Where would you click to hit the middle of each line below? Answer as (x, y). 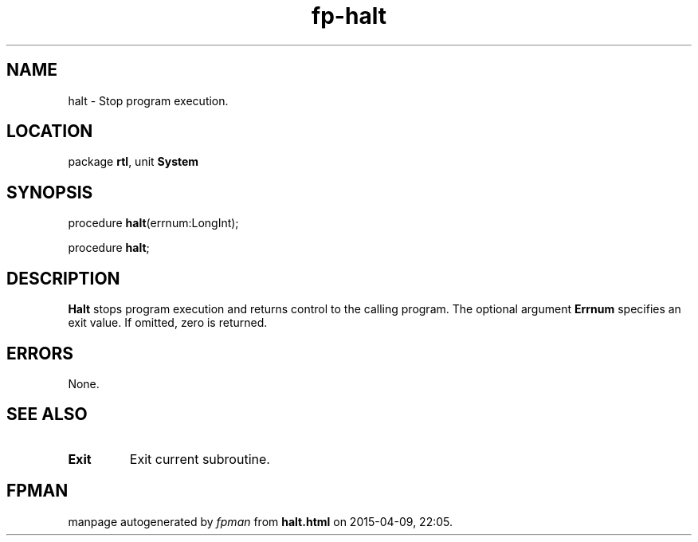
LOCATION (50, 132)
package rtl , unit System (133, 162)
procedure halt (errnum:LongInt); (153, 223)
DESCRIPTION (63, 278)
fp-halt (349, 16)
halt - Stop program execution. (148, 100)
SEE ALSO (47, 414)
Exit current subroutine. (200, 459)
